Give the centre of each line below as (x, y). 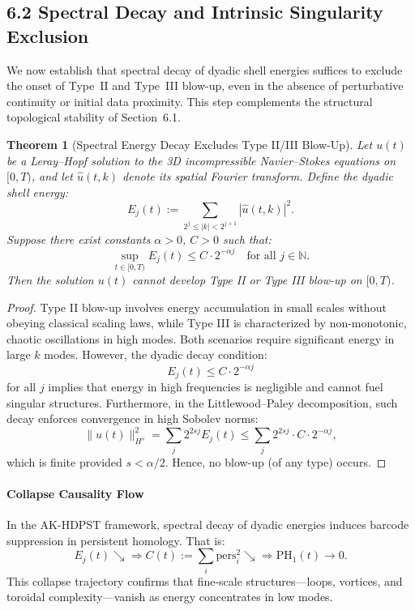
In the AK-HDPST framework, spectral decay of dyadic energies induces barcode (208, 525)
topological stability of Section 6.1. (94, 117)
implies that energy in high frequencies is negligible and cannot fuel (216, 387)
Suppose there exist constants (79, 239)
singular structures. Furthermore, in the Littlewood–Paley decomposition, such (202, 402)
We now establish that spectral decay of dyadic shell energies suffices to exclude (205, 69)
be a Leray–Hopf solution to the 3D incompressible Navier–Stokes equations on (201, 160)
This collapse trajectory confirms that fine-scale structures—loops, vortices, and (205, 580)
